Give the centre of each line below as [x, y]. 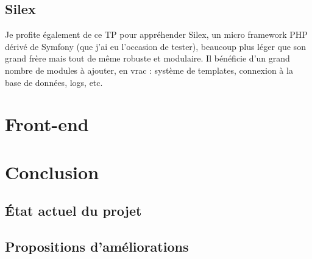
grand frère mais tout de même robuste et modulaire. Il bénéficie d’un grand [147, 58]
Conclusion [52, 172]
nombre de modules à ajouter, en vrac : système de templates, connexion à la [149, 70]
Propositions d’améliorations [97, 247]
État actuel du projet [73, 211]
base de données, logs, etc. [54, 82]
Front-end [47, 124]
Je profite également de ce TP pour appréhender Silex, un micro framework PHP [156, 34]
